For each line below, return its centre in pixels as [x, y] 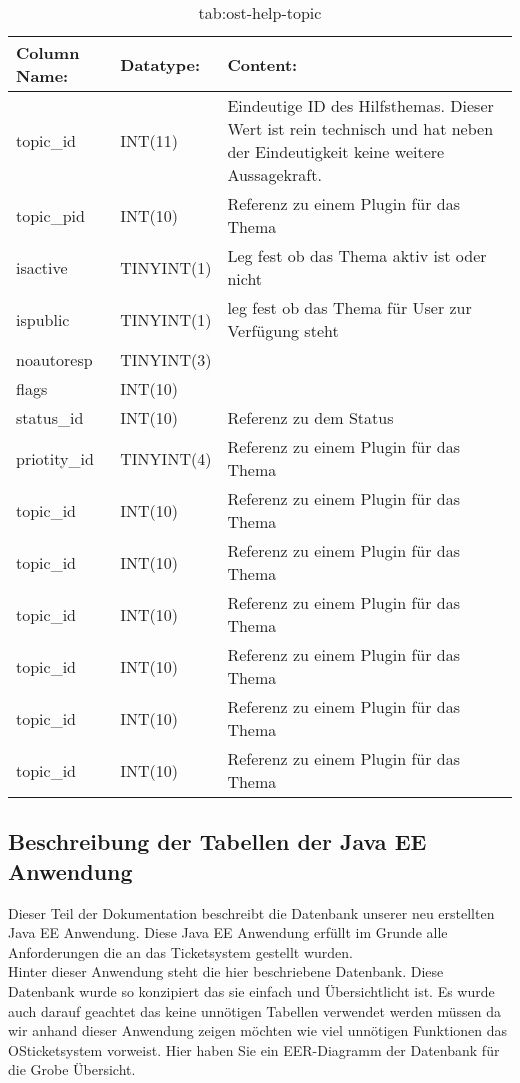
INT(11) [149, 140]
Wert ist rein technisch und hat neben [360, 128]
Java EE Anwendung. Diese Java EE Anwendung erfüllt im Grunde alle [228, 932]
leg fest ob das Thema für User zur [349, 307]
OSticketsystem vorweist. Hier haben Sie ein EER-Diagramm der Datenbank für [254, 1049]
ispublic [43, 319]
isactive [42, 267]
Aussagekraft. [274, 174]
